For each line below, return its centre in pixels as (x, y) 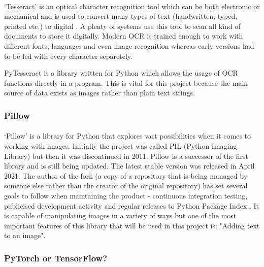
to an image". (25, 235)
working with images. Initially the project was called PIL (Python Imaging (121, 145)
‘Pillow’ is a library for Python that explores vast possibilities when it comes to (128, 136)
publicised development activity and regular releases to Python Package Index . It (132, 205)
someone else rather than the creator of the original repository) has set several (126, 186)
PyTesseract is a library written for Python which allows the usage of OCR (121, 73)
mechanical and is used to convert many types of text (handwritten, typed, (121, 16)
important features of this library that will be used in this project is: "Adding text (132, 225)
